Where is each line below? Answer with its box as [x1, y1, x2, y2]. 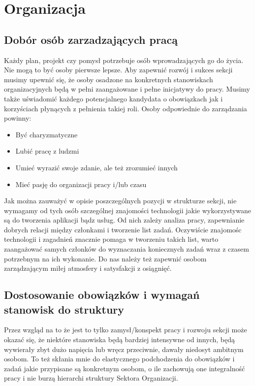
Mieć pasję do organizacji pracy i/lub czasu [15, 179, 147, 189]
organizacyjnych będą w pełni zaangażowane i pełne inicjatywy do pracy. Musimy [4, 84, 250, 94]
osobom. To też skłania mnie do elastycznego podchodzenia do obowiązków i [4, 354, 235, 364]
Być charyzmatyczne [15, 129, 78, 139]
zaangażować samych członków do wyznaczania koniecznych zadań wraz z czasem [4, 244, 249, 254]
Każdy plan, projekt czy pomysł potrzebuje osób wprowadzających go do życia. [4, 55, 244, 65]
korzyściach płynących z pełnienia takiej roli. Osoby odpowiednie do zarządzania [4, 103, 247, 113]
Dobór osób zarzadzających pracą [4, 32, 178, 47]
